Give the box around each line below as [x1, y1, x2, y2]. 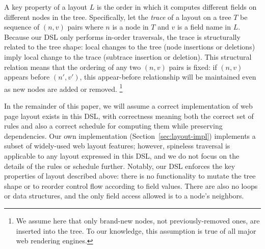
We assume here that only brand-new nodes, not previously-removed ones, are [16, 215, 260, 226]
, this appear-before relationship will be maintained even [79, 71, 256, 82]
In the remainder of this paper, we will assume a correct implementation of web [4, 101, 253, 111]
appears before [4, 71, 50, 82]
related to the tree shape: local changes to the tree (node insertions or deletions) [4, 41, 255, 52]
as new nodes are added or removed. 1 [4, 82, 123, 94]
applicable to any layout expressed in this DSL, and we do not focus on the [4, 150, 240, 161]
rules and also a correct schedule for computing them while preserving [4, 120, 223, 131]
